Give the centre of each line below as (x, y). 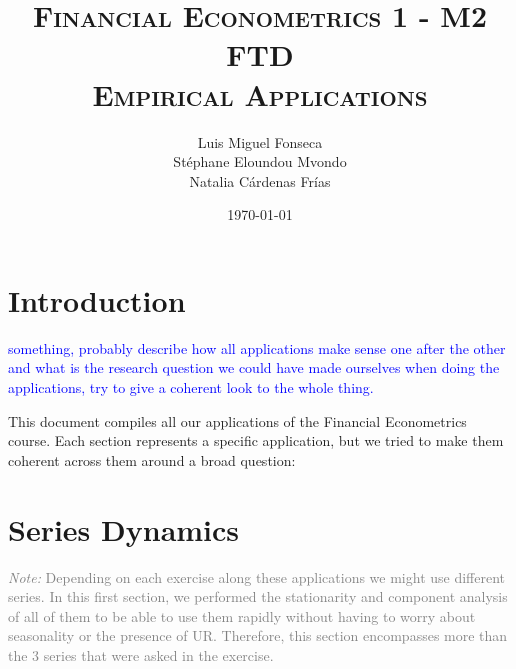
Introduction (97, 299)
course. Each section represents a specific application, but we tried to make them (256, 440)
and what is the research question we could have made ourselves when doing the (254, 367)
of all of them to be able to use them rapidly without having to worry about (242, 615)
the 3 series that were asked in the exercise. (141, 654)
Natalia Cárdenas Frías (260, 180)
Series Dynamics (124, 528)
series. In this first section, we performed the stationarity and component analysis (258, 596)
